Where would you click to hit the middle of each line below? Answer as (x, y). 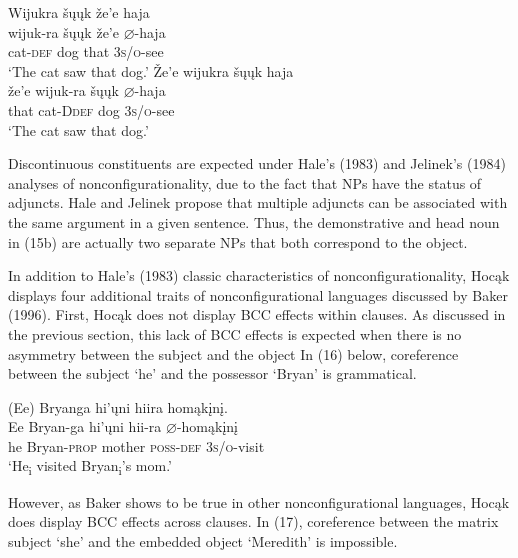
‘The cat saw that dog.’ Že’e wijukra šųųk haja (151, 70)
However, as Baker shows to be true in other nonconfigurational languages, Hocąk (259, 501)
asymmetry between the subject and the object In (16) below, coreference (233, 353)
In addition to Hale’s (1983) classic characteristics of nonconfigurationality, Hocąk (259, 275)
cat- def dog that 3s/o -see (86, 51)
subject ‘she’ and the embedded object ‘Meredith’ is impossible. (203, 540)
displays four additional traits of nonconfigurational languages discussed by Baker (258, 294)
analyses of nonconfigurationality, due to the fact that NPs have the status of (245, 182)
